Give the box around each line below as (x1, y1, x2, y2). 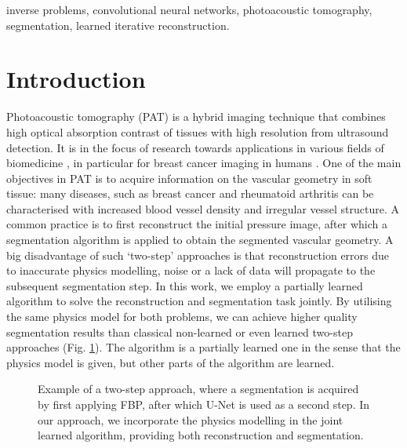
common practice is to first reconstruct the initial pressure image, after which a (6, 216, 387, 232)
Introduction (6, 63, 146, 95)
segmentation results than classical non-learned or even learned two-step (6, 323, 353, 340)
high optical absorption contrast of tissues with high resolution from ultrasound (6, 123, 389, 140)
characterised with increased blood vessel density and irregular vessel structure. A (6, 200, 400, 217)
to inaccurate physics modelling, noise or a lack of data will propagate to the (6, 262, 376, 279)
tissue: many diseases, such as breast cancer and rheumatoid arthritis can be (6, 185, 374, 202)
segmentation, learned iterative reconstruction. (6, 16, 230, 33)
